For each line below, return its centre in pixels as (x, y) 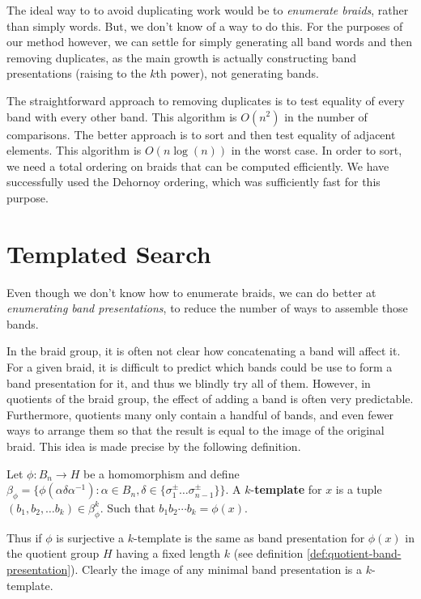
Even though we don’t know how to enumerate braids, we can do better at (191, 292)
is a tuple (359, 489)
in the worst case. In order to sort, (317, 150)
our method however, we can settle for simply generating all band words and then (209, 42)
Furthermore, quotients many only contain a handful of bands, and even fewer (200, 414)
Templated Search (109, 253)
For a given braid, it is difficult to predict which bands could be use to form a (200, 367)
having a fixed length (168, 553)
